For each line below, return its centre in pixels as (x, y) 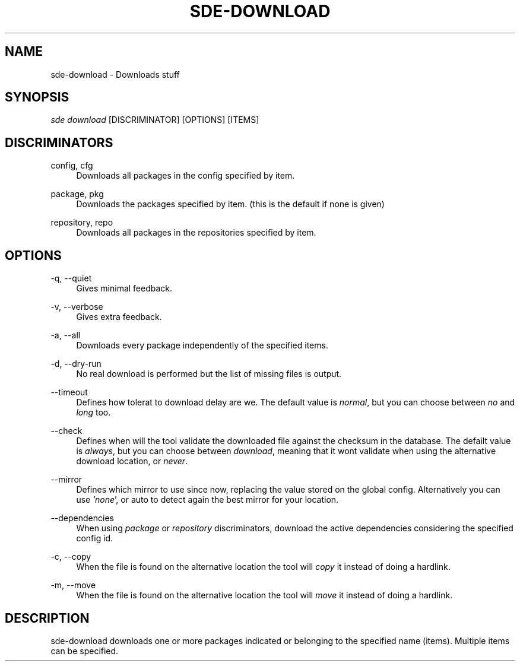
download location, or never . (132, 461)
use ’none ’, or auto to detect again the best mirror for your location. (207, 500)
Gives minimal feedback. (124, 288)
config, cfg (72, 166)
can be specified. (85, 651)
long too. (93, 413)
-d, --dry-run (76, 364)
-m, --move (73, 585)
